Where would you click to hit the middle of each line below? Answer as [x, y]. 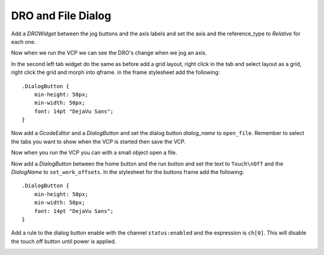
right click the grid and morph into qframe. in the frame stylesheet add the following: [115, 73]
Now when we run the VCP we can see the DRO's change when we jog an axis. [109, 53]
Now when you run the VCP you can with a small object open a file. [94, 152]
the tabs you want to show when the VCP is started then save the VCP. [98, 142]
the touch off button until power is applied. [64, 241]
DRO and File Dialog [61, 16]
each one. [23, 41]
